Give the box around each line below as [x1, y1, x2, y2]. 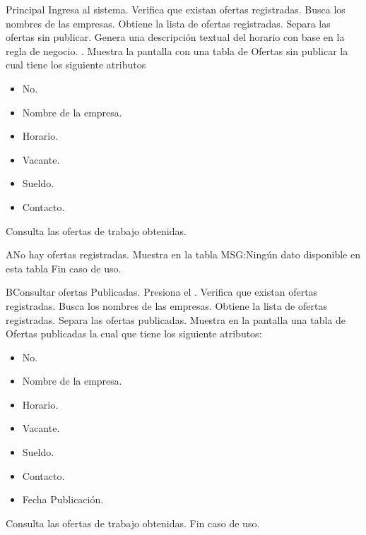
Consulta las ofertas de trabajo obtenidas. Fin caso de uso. [6, 515, 260, 530]
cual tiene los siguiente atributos [6, 57, 146, 72]
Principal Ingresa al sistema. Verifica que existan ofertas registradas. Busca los [6, 2, 346, 16]
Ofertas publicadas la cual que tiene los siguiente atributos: [6, 326, 262, 341]
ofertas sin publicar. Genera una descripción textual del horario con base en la [6, 30, 345, 44]
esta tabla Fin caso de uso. [6, 260, 122, 275]
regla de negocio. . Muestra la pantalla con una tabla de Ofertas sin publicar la [6, 43, 348, 58]
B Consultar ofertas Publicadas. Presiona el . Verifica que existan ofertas [6, 284, 318, 299]
